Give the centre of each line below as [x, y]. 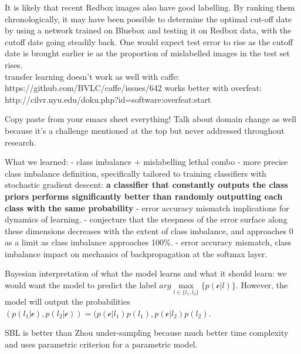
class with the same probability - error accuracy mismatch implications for [147, 208]
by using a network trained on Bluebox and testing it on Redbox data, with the [148, 30]
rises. [14, 64]
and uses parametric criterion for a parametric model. [101, 344]
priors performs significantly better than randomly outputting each [144, 196]
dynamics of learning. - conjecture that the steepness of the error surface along [146, 219]
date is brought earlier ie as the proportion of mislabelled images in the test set [147, 53]
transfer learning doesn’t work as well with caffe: [92, 76]
